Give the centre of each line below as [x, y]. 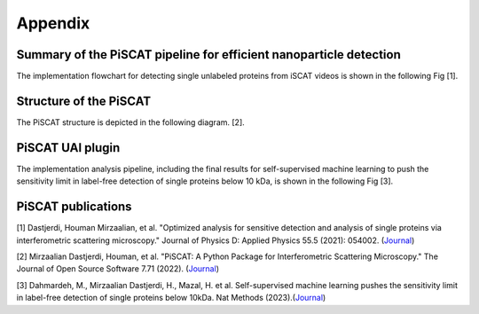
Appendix [53, 23]
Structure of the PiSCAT [84, 101]
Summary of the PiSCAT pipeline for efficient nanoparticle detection [208, 55]
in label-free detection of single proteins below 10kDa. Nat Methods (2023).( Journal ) [171, 298]
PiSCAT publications [74, 207]
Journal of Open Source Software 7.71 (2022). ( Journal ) [118, 269]
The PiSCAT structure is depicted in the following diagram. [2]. [131, 122]
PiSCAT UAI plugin [68, 148]
